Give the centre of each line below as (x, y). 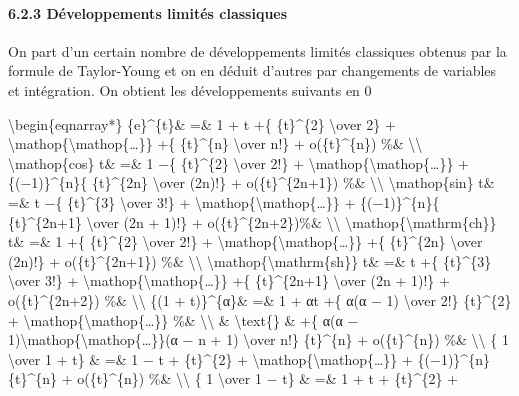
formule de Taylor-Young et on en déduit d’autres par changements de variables (252, 70)
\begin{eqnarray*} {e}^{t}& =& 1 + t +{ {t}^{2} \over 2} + (202, 123)
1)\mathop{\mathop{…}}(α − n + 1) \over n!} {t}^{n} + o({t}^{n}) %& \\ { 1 (258, 339)
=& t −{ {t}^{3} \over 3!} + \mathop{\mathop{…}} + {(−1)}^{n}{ (224, 201)
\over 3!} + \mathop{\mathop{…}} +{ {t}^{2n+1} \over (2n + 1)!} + (229, 280)
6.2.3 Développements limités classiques (148, 12)
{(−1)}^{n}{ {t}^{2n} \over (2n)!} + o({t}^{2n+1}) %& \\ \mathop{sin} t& (251, 182)
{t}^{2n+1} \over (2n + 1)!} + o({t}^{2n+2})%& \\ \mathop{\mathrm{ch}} (252, 221)
